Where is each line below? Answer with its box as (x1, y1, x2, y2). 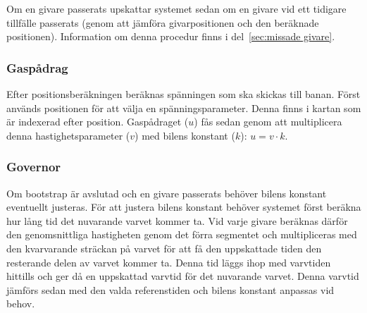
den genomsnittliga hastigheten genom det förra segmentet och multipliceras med (6, 227, 357, 242)
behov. (6, 296, 35, 311)
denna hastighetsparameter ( (6, 128, 130, 142)
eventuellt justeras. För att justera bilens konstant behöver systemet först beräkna (6, 200, 361, 214)
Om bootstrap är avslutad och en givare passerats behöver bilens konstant (6, 185, 327, 200)
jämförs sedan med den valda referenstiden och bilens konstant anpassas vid (6, 282, 335, 297)
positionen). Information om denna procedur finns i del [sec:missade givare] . (6, 29, 335, 44)
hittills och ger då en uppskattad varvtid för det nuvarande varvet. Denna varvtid (6, 269, 359, 283)
